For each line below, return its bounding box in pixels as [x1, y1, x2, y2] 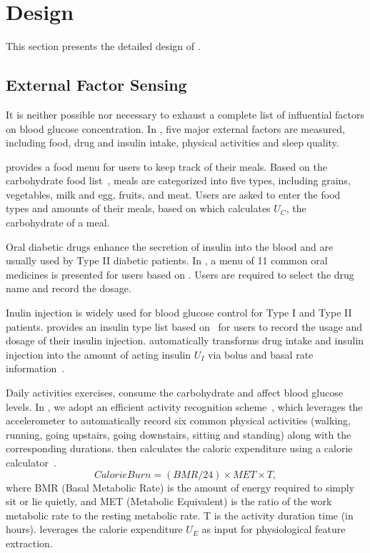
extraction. [6, 535, 53, 550]
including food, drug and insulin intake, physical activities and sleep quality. [6, 135, 339, 150]
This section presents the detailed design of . [6, 39, 201, 54]
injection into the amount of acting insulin [6, 347, 191, 362]
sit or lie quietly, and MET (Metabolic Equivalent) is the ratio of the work [6, 494, 332, 509]
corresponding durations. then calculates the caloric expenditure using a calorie [6, 441, 353, 456]
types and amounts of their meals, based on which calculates [6, 201, 271, 216]
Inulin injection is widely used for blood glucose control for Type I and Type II [6, 305, 352, 320]
